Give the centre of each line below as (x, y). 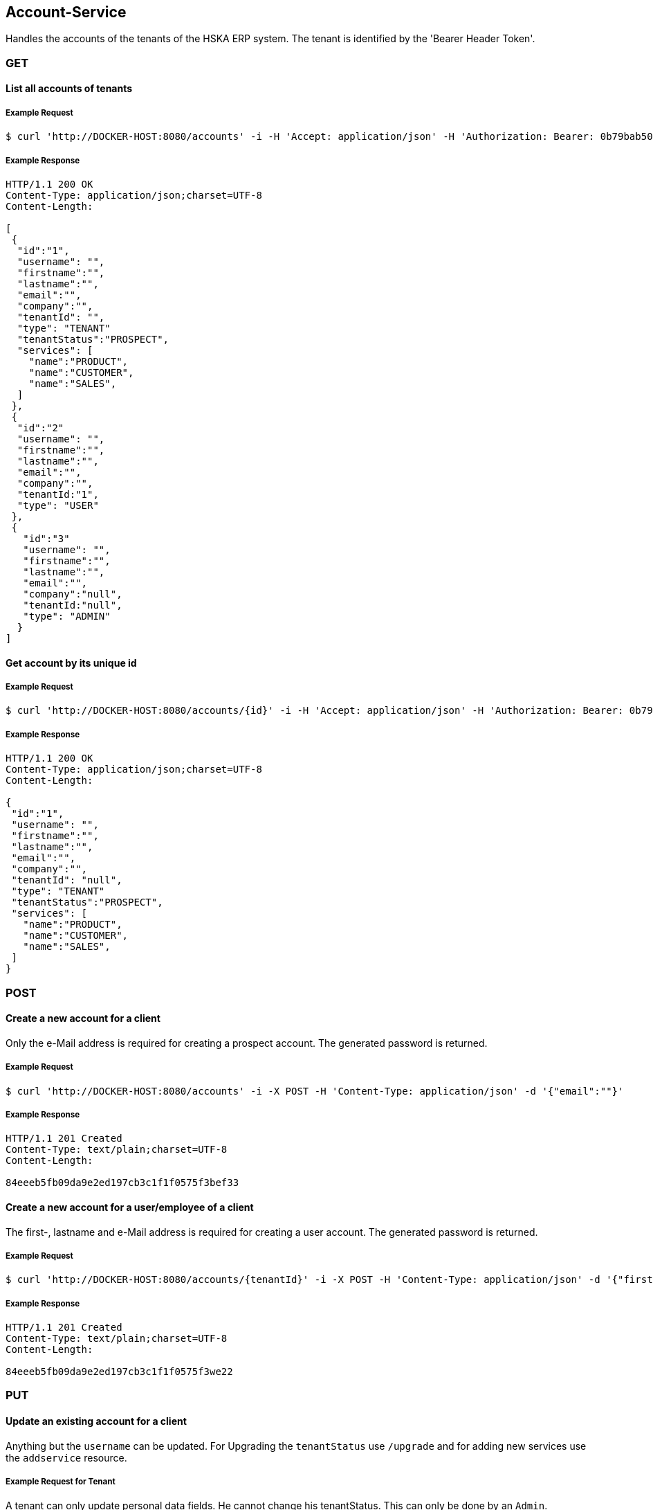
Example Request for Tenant (61, 1482)
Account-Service (66, 12)
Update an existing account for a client (96, 1421)
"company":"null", (73, 594)
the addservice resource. (66, 1457)
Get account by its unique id (71, 663)
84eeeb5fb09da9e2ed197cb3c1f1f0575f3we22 (119, 1372)
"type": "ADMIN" (67, 616)
